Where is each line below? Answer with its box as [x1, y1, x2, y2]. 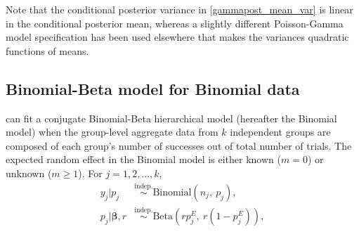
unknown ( [6, 165, 52, 180]
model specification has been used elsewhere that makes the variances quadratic [6, 30, 349, 44]
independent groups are [230, 124, 331, 139]
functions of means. [6, 43, 89, 58]
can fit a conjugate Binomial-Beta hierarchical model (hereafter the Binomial [6, 110, 337, 125]
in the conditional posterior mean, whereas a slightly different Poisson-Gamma [6, 15, 344, 30]
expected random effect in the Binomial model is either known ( [6, 152, 281, 167]
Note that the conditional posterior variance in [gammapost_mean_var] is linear [6, 2, 353, 16]
